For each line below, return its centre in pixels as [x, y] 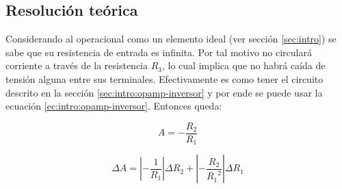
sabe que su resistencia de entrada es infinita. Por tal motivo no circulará [159, 52]
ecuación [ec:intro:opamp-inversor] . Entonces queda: [114, 106]
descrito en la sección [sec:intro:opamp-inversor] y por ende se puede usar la [164, 92]
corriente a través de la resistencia [77, 65]
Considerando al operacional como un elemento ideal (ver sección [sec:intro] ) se [171, 39]
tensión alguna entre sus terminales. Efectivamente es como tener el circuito [165, 78]
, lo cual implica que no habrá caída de [244, 65]
